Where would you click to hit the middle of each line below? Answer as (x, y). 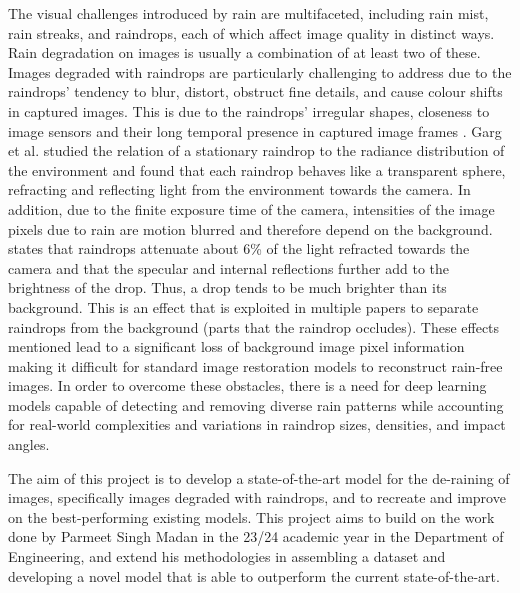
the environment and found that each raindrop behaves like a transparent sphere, (257, 169)
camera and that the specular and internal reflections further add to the (229, 267)
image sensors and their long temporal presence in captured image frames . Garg (255, 130)
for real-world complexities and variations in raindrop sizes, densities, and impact (257, 424)
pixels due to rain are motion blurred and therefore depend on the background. (250, 228)
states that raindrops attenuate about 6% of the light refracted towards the (239, 248)
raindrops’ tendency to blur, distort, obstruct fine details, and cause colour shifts (255, 91)
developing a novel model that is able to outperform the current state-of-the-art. (254, 575)
